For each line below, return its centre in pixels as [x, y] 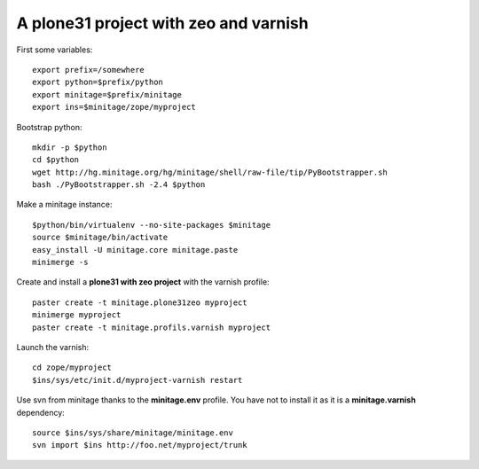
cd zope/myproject [72, 367]
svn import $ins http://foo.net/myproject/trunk [140, 445]
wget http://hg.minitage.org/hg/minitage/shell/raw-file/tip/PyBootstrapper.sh [210, 172]
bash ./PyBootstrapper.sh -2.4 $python [119, 185]
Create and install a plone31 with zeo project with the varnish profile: [143, 282]
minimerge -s [60, 262]
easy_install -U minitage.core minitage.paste [135, 250]
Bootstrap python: [49, 127]
